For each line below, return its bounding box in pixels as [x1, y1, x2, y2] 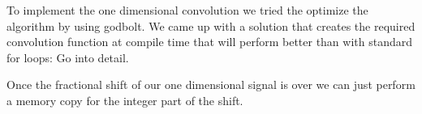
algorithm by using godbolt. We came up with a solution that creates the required [6, 17, 416, 34]
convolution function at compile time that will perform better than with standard [6, 33, 413, 50]
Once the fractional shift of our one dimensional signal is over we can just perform [6, 76, 416, 93]
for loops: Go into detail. [6, 49, 129, 65]
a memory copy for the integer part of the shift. [6, 91, 243, 108]
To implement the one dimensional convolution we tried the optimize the [6, 2, 368, 18]
